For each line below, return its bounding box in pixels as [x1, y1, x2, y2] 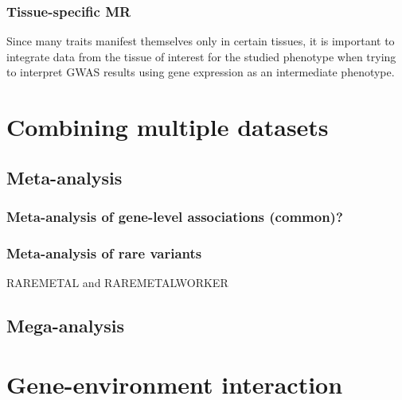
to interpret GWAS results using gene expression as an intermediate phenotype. [6, 64, 395, 80]
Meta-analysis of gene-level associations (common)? [6, 207, 343, 227]
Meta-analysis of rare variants [6, 243, 202, 262]
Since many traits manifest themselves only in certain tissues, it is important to [6, 33, 395, 49]
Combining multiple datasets [6, 111, 329, 143]
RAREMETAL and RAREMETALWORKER [6, 274, 228, 291]
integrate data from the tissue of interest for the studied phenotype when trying [6, 48, 396, 64]
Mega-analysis [6, 313, 124, 338]
